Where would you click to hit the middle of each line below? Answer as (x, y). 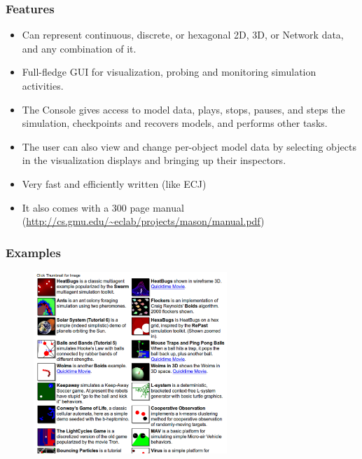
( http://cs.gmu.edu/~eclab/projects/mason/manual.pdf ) (143, 221)
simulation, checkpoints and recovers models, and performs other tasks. (175, 123)
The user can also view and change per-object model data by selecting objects (189, 146)
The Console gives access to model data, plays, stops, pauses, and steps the (183, 109)
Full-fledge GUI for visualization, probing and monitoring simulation (169, 72)
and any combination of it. (79, 48)
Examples (33, 252)
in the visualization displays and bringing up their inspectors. (154, 160)
